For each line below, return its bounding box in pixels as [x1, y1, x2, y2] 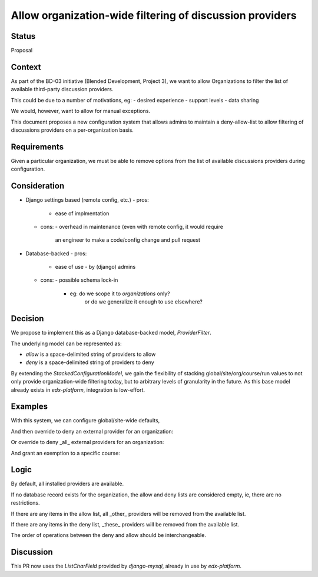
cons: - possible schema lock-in [40, 276, 118, 284]
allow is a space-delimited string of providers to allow [25, 351, 156, 358]
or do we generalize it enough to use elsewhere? [84, 298, 203, 305]
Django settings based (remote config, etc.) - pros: [25, 196, 150, 204]
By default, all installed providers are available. [11, 480, 124, 488]
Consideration [11, 181, 65, 191]
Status [11, 31, 36, 41]
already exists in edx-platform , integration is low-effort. [11, 386, 145, 393]
